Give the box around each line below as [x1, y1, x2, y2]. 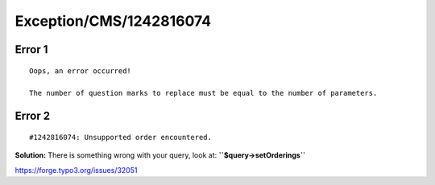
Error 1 [14, 43, 48, 56]
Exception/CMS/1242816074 [14, 12, 212, 30]
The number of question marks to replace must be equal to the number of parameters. [29, 88, 378, 98]
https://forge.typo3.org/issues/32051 [14, 165, 138, 175]
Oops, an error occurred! [29, 66, 132, 76]
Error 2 [14, 109, 51, 123]
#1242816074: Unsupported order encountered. [29, 133, 213, 142]
